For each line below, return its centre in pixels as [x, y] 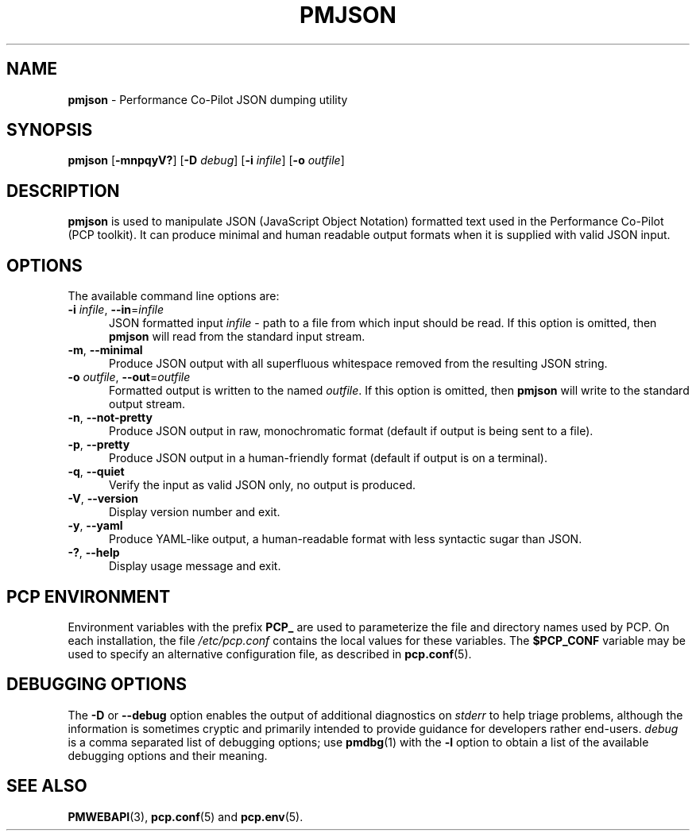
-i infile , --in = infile [116, 310]
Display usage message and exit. [195, 566]
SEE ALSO [47, 786]
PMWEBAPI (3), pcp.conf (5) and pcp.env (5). [186, 816]
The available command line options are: [174, 296]
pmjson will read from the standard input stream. [237, 337]
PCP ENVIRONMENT [89, 596]
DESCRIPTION [63, 191]
